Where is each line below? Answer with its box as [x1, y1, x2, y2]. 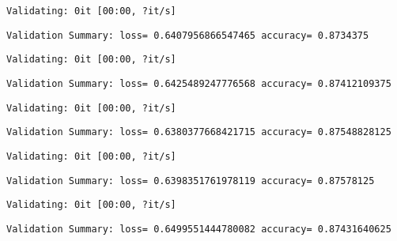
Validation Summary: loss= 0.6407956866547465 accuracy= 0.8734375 [6, 29, 369, 41]
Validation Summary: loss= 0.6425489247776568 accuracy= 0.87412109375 [6, 77, 391, 89]
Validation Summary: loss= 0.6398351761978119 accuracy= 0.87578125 [6, 175, 375, 186]
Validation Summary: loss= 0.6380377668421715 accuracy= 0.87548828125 [6, 126, 391, 138]
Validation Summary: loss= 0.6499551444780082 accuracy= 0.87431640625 [6, 223, 391, 235]
